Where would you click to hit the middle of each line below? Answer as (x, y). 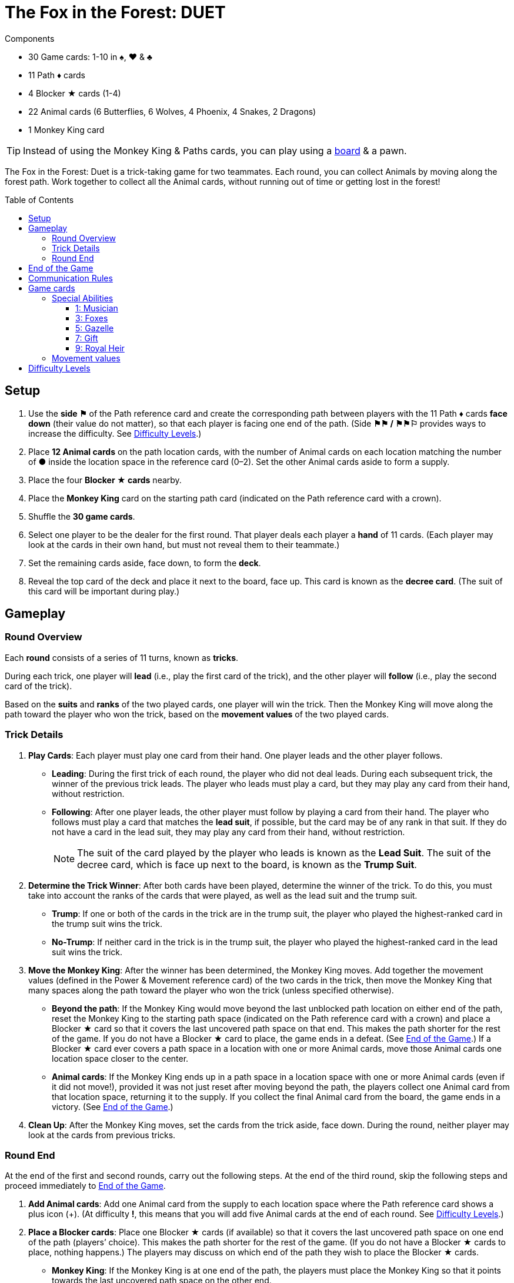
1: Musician (97, 308)
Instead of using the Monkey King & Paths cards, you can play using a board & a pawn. (215, 150)
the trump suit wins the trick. (107, 923)
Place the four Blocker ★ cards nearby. (105, 480)
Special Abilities (83, 298)
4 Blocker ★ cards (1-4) (75, 93)
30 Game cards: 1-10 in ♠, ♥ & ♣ (91, 56)
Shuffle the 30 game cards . (82, 516)
